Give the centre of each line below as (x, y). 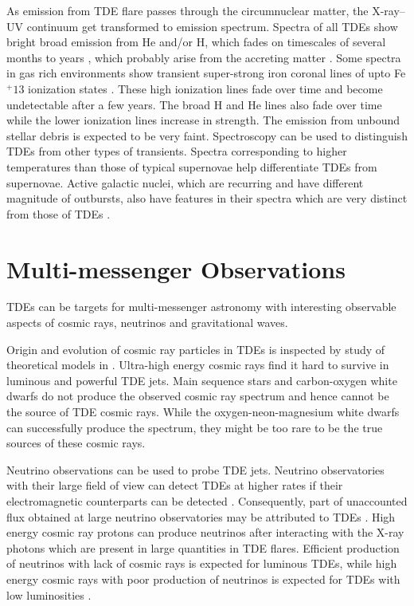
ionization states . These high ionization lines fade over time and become (205, 88)
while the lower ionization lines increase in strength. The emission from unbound (203, 120)
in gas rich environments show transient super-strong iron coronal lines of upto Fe (206, 73)
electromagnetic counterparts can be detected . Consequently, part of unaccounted (207, 500)
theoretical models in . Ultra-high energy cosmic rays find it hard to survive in (198, 365)
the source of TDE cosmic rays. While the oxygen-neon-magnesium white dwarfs (203, 411)
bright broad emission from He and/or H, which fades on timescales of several (196, 42)
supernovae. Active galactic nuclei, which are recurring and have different (185, 182)
